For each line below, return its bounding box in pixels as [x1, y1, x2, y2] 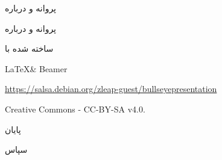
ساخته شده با [5, 42, 54, 55]
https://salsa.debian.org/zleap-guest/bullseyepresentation [5, 82, 217, 95]
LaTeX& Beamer [5, 62, 68, 75]
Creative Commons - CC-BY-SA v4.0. [5, 102, 145, 115]
